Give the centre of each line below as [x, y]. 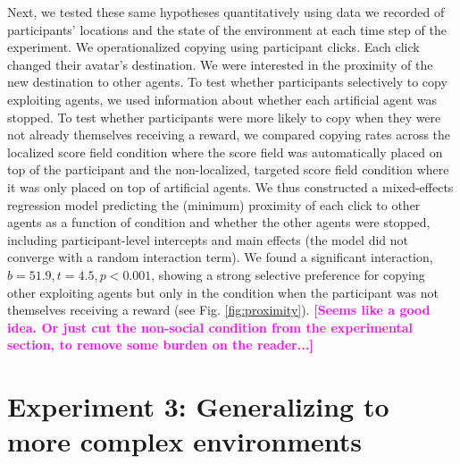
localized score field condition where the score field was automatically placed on [225, 152]
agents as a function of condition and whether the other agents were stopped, [219, 222]
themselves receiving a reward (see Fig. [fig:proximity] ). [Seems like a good [219, 310]
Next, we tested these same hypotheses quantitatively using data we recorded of [226, 12]
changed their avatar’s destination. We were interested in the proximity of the [220, 64]
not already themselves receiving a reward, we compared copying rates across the [229, 135]
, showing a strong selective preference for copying [288, 274]
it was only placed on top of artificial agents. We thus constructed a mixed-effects [230, 186]
